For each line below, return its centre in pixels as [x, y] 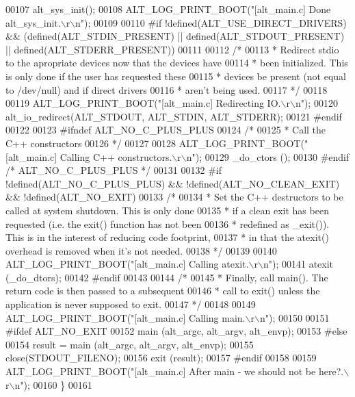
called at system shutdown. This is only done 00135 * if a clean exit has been [167, 210]
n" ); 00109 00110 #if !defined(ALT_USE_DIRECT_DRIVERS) [211, 22]
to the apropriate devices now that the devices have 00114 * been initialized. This [177, 63]
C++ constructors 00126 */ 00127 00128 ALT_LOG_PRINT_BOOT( [155, 143]
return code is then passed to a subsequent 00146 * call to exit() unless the [163, 291]
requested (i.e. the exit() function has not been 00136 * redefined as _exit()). [168, 223]
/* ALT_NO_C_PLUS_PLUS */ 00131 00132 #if [114, 170]
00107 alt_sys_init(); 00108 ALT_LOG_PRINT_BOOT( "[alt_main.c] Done [168, 9]
